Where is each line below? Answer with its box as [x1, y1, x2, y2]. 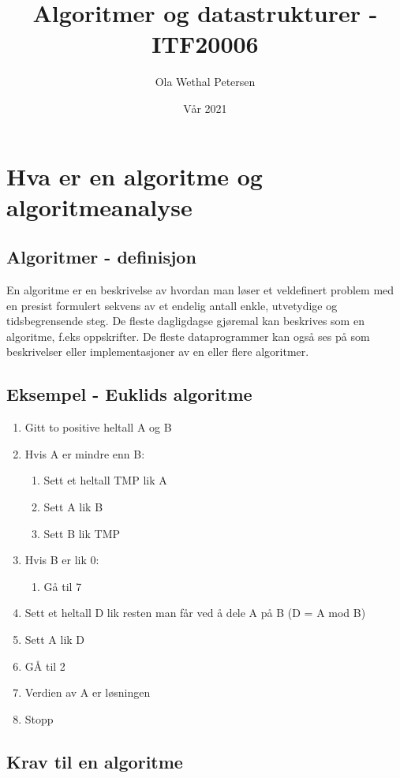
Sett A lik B [43, 499, 103, 515]
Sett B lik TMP [43, 525, 121, 541]
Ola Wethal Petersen [155, 73, 256, 90]
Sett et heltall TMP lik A [43, 472, 167, 488]
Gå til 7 [43, 578, 82, 594]
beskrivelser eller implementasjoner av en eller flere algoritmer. [6, 343, 309, 360]
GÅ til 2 [24, 657, 65, 674]
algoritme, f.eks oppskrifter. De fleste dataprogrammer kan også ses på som [6, 327, 370, 344]
